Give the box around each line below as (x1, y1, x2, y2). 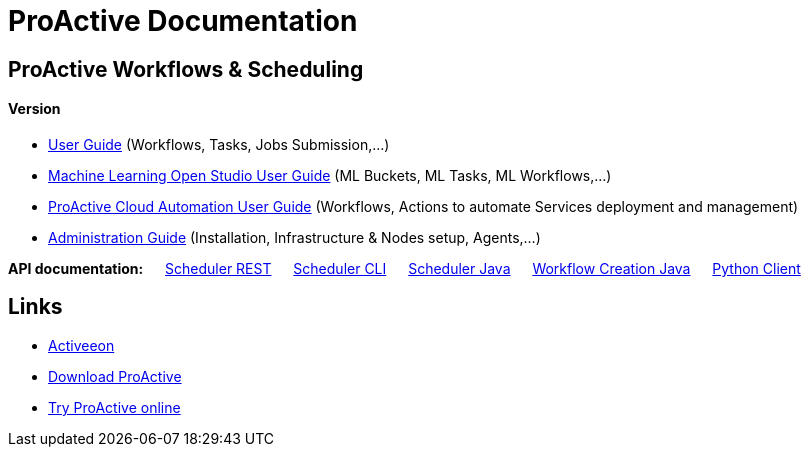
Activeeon (48, 336, 115, 354)
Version (8, 100, 61, 118)
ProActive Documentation (8, 4, 358, 38)
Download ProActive (48, 367, 182, 385)
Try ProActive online (48, 398, 181, 416)
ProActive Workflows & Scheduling (8, 56, 364, 82)
